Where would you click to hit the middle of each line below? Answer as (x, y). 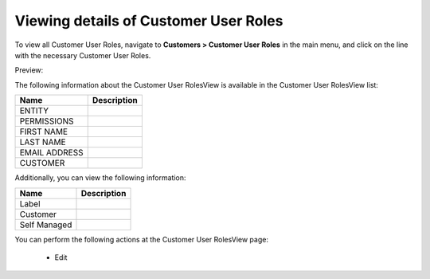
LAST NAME (43, 142)
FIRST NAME (43, 132)
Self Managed (46, 225)
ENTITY (34, 111)
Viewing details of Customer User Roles (149, 21)
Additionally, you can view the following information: (100, 178)
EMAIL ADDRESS (51, 153)
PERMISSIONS (47, 121)
